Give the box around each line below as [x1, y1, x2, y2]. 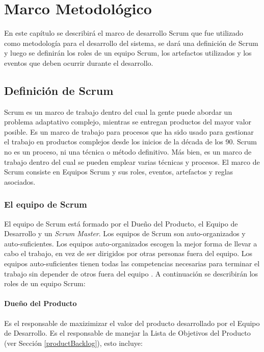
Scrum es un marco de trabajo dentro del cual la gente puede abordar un [4, 106, 232, 117]
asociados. [4, 176, 36, 187]
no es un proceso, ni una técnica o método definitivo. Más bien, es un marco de [4, 146, 252, 157]
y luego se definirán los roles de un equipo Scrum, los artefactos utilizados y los [4, 47, 252, 58]
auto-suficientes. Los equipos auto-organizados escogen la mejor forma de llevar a [4, 238, 257, 248]
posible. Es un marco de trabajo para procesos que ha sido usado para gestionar [4, 126, 254, 137]
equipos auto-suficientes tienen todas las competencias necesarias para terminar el [4, 258, 260, 269]
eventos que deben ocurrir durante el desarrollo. [4, 57, 153, 68]
